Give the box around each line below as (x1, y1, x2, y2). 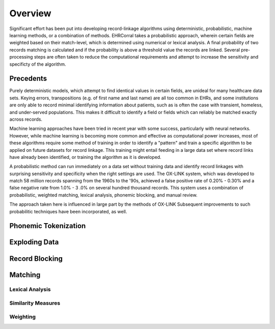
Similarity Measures (9, 299, 61, 307)
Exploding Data (9, 238, 59, 246)
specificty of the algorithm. (9, 61, 66, 67)
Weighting (9, 313, 36, 320)
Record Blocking (9, 254, 63, 263)
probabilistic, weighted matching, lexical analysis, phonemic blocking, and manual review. (9, 191, 198, 198)
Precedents (9, 74, 47, 83)
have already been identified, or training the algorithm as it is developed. (9, 154, 161, 160)
